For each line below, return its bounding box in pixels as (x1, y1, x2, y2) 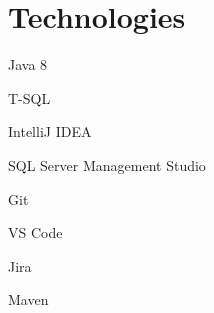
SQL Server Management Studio (8, 154, 206, 175)
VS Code (8, 222, 63, 243)
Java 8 (8, 54, 48, 75)
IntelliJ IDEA (8, 121, 92, 142)
